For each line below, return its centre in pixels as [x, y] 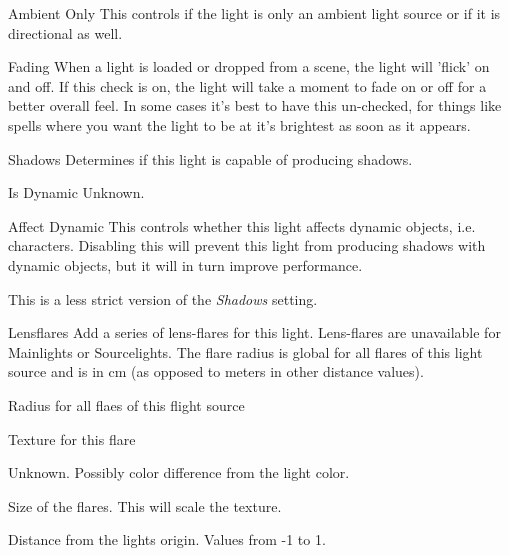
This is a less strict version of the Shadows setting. [163, 298]
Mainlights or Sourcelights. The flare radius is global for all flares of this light [245, 351]
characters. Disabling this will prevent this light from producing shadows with [247, 245]
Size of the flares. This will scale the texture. [145, 505]
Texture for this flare [72, 438]
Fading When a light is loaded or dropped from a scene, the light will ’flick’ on [249, 66]
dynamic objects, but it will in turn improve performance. [185, 264]
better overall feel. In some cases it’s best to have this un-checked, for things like [255, 105]
